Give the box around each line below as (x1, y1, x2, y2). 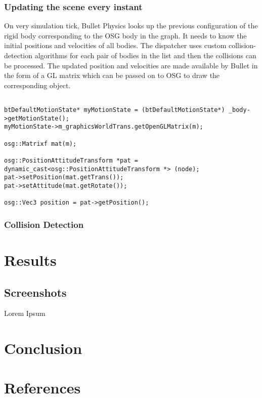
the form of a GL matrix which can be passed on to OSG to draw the (4, 70, 220, 81)
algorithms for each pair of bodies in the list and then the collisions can (34, 50, 256, 60)
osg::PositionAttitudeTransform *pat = (4, 156, 138, 164)
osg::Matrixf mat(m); (4, 140, 77, 147)
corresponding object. (4, 79, 71, 90)
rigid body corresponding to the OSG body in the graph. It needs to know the (4, 30, 247, 41)
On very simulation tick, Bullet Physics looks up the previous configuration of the (4, 20, 258, 31)
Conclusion (4, 338, 82, 359)
